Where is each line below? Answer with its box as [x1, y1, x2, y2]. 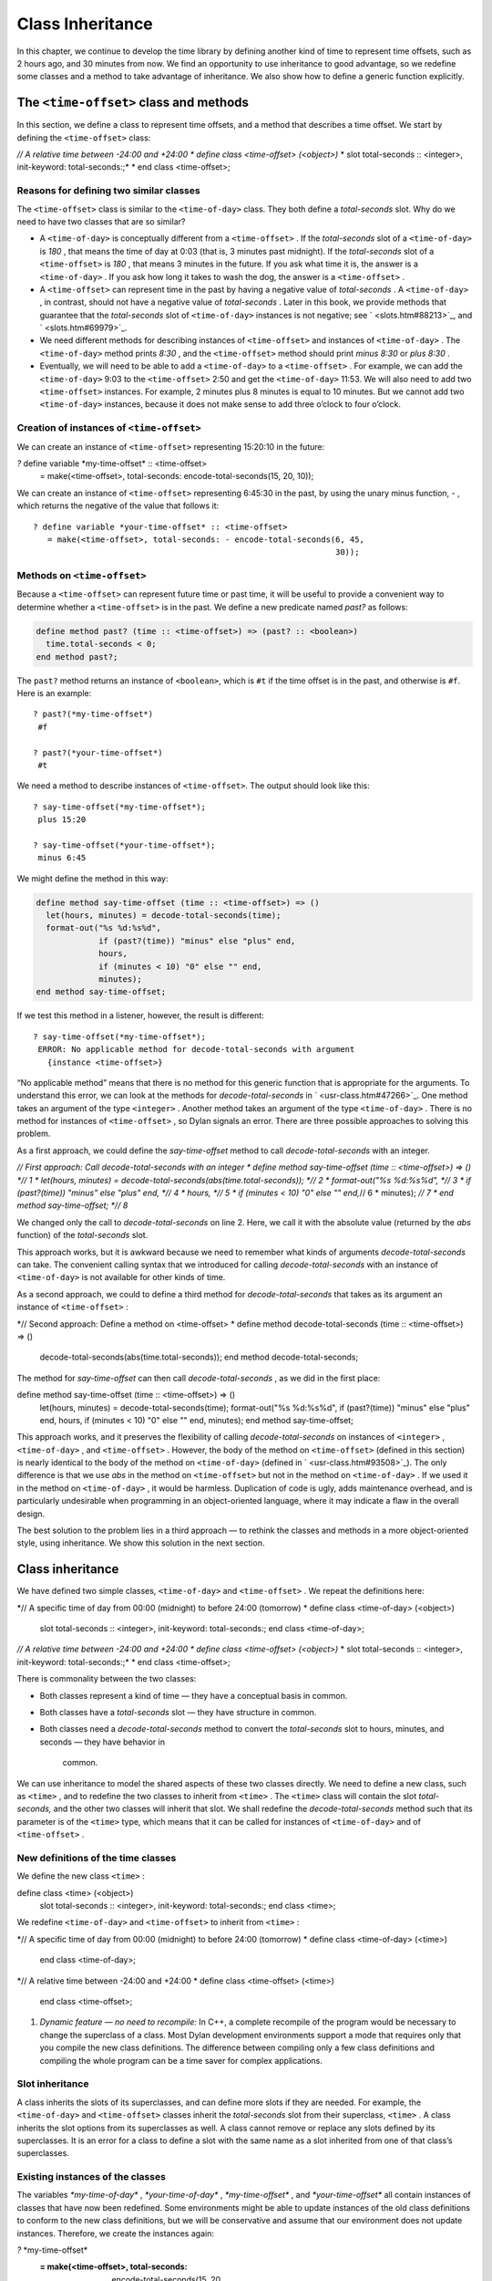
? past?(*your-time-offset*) [33, 747, 163, 757]
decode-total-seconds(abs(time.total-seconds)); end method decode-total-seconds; [39, 1351, 359, 1363]
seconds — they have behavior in [39, 1736, 166, 1747]
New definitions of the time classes [16, 1851, 177, 1864]
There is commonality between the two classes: [16, 1673, 197, 1684]
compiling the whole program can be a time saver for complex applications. [39, 2055, 323, 2066]
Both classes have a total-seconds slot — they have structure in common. [39, 1707, 317, 1718]
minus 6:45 [37, 853, 87, 863]
